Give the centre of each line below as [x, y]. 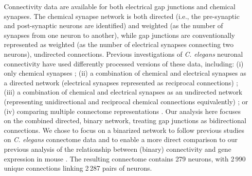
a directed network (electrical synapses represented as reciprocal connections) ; [121, 82]
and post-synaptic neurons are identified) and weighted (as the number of [114, 25]
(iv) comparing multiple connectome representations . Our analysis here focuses [122, 111]
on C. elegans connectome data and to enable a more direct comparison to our [121, 139]
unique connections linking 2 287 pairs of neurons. [78, 168]
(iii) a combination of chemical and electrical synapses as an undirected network [123, 92]
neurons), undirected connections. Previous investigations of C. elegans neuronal [124, 54]
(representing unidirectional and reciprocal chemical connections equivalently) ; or [126, 101]
